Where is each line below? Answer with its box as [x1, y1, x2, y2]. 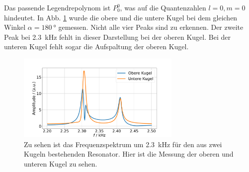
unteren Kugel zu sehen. [24, 159, 97, 169]
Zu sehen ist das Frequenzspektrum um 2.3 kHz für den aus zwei [24, 139, 222, 149]
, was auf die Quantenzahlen [120, 2, 206, 12]
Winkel [4, 22, 26, 32]
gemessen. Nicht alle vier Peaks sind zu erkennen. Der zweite [58, 22, 244, 32]
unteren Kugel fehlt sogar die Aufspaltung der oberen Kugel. [4, 41, 189, 52]
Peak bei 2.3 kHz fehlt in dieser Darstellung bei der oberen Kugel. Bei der [4, 31, 231, 42]
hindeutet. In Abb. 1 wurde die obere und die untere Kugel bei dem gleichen [4, 12, 238, 22]
